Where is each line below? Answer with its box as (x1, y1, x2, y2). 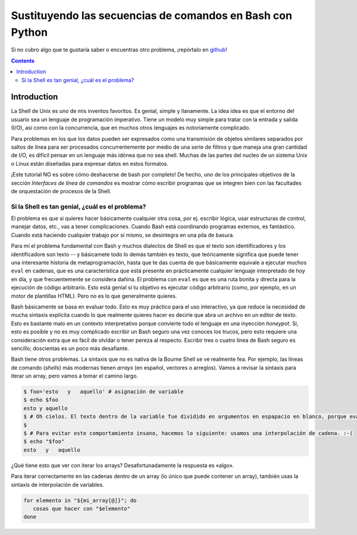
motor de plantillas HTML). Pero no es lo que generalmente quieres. (11, 292, 177, 300)
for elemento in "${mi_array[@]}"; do (23, 497, 137, 503)
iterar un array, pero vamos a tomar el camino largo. (11, 372, 139, 380)
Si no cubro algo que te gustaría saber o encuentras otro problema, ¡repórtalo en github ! (11, 46, 227, 53)
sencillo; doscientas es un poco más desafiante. (11, 345, 129, 352)
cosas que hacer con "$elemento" (33, 505, 131, 512)
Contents (11, 57, 35, 64)
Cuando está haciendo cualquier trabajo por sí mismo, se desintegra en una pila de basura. (11, 231, 234, 238)
